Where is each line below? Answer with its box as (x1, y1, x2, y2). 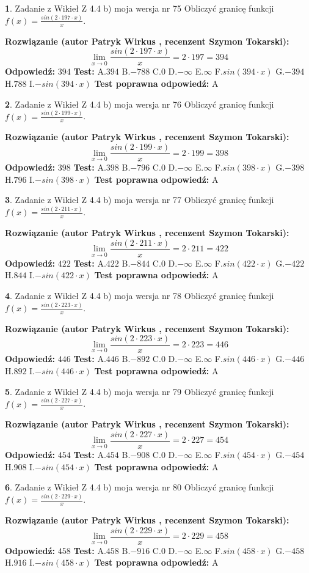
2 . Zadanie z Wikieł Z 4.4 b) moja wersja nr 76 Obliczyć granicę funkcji (5, 97, 274, 110)
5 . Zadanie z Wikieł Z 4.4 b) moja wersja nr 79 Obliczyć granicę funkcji (5, 385, 274, 397)
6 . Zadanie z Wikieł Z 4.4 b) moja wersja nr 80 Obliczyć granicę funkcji (5, 481, 274, 494)
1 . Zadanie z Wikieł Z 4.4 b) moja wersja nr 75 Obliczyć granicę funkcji (5, 2, 274, 14)
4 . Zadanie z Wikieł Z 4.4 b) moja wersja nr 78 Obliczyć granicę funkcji (5, 289, 274, 301)
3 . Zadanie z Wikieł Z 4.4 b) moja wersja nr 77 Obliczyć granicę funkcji (5, 193, 274, 206)
